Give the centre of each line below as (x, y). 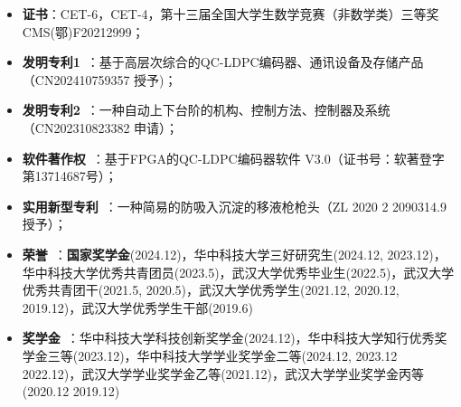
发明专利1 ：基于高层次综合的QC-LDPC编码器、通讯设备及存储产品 (223, 62)
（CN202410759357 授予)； (99, 79)
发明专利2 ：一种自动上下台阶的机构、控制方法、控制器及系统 (206, 110)
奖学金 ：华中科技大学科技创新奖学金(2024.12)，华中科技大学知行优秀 (228, 338)
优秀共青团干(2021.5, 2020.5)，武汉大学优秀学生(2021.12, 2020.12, (211, 290)
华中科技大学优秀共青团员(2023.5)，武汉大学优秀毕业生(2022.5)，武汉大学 (238, 272)
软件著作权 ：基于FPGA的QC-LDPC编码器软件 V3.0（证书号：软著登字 (233, 158)
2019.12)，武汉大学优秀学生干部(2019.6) (137, 307)
